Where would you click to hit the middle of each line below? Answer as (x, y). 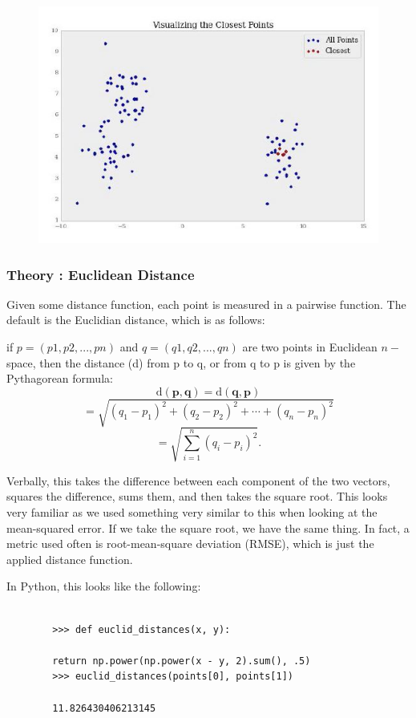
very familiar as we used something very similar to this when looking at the (192, 512)
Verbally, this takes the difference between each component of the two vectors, (198, 480)
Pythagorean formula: (60, 378)
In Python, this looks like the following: (104, 586)
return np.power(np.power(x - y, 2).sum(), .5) (182, 661)
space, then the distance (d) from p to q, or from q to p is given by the (181, 362)
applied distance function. (70, 559)
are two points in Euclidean (310, 346)
